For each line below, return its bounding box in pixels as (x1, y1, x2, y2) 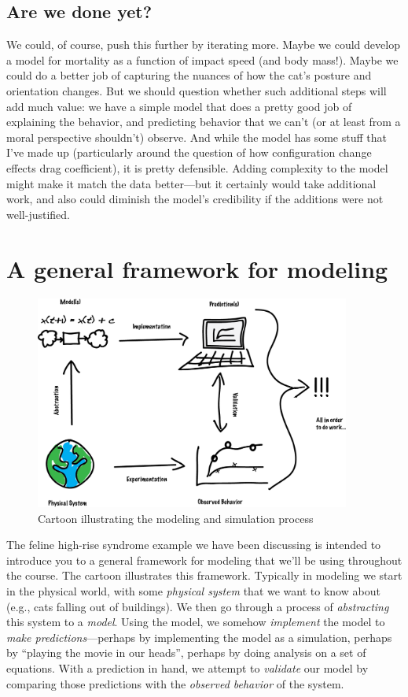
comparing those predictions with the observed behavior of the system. (6, 675, 344, 691)
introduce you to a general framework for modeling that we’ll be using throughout (6, 551, 402, 568)
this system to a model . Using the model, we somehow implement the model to (6, 614, 385, 630)
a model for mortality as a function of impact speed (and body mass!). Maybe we (6, 51, 399, 68)
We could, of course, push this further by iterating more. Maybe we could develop (6, 36, 400, 53)
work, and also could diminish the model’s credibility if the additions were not (6, 191, 384, 207)
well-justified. (6, 206, 70, 222)
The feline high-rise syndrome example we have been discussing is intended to (6, 536, 381, 553)
